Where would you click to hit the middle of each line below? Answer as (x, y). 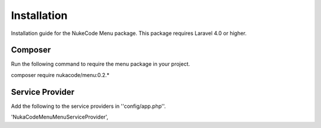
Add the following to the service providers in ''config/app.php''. (89, 106)
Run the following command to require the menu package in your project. (100, 64)
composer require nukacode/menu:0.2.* (60, 75)
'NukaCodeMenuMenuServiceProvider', (60, 117)
